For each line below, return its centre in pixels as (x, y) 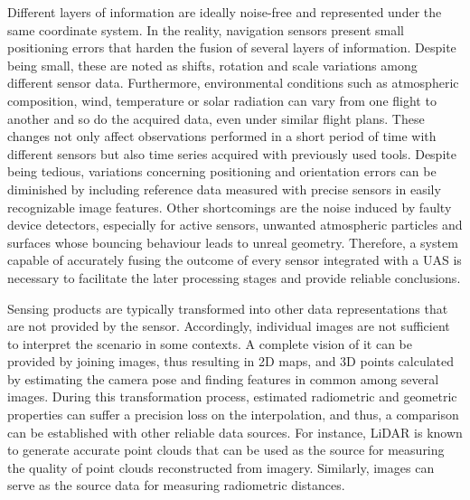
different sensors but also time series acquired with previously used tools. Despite (232, 153)
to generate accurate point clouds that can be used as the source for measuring (226, 450)
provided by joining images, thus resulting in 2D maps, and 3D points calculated (231, 361)
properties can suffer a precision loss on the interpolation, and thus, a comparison (233, 415)
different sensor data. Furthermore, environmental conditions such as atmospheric (233, 83)
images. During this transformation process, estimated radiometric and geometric (232, 396)
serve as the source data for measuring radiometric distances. (176, 485)
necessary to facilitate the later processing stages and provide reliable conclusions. (234, 277)
